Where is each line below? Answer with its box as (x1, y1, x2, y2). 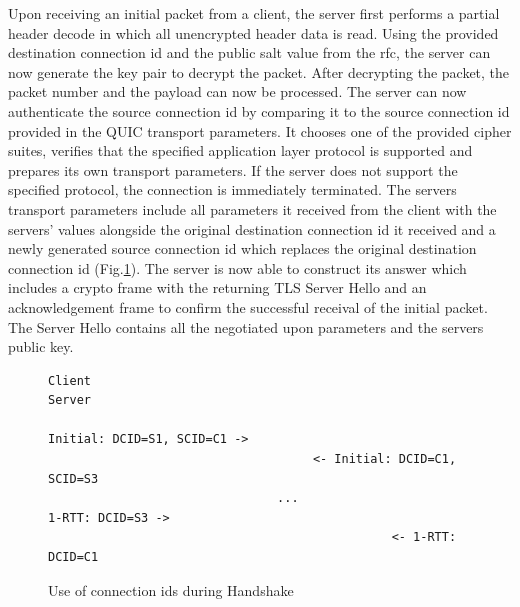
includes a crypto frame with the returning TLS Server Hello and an (8, 277, 427, 298)
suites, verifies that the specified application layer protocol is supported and (8, 140, 473, 161)
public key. (8, 336, 74, 357)
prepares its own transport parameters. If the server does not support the (8, 159, 458, 180)
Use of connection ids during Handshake (48, 579, 294, 600)
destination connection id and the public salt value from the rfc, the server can (8, 42, 491, 63)
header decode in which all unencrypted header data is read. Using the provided (8, 22, 499, 43)
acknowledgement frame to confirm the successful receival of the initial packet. (8, 296, 488, 317)
